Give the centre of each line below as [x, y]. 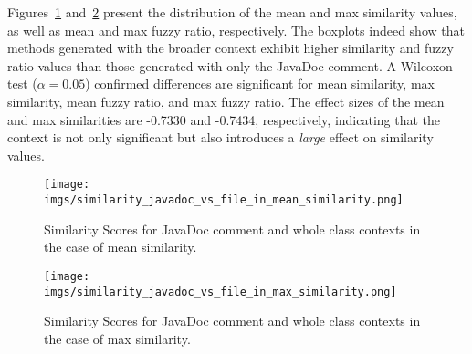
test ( [22, 83]
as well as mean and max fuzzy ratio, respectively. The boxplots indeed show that [236, 30]
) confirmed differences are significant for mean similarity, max [260, 83]
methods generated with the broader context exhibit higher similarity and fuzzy [231, 48]
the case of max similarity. [117, 338]
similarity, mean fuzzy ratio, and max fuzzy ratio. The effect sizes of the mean [226, 101]
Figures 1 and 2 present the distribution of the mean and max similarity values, [232, 12]
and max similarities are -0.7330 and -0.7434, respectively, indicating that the [224, 119]
